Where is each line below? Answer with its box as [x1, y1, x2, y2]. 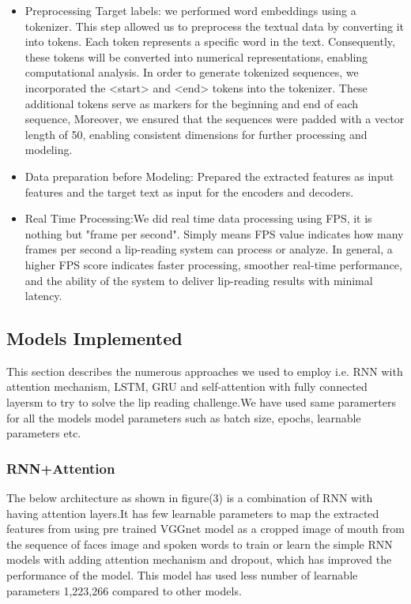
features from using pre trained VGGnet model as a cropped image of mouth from [6, 520, 405, 537]
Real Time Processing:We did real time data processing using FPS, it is [25, 210, 372, 227]
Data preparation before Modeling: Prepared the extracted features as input [25, 167, 394, 184]
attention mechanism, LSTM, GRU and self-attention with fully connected [6, 378, 368, 395]
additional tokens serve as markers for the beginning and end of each [25, 95, 359, 111]
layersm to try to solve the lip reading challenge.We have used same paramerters [6, 394, 396, 411]
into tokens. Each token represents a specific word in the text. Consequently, [25, 33, 395, 50]
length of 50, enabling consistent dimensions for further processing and [25, 126, 368, 142]
